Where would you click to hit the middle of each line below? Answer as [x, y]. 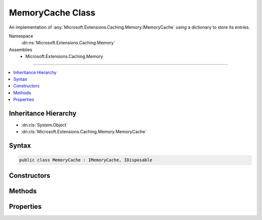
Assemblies [21, 50]
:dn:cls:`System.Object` [44, 125]
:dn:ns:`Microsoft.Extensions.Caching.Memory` [68, 43]
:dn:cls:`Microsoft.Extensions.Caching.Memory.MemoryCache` [84, 132]
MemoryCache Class [52, 13]
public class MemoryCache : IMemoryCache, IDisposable [86, 160]
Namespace [21, 36]
